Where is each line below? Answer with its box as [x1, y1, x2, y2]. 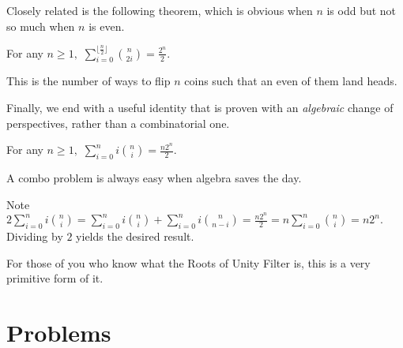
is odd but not [326, 2, 397, 18]
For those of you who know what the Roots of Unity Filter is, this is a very [6, 254, 371, 271]
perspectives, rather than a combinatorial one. [6, 114, 230, 131]
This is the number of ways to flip [6, 73, 171, 89]
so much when [6, 17, 75, 34]
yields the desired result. [76, 228, 194, 245]
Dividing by [6, 228, 63, 245]
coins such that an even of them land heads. [184, 73, 397, 89]
